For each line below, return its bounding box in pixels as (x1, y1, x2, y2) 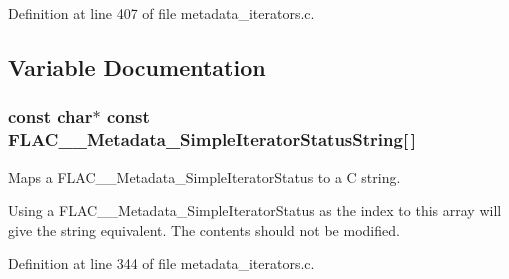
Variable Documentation (8, 51, 266, 82)
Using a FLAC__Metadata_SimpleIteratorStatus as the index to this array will (8, 200, 502, 221)
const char (8, 104, 93, 129)
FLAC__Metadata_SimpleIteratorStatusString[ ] (8, 127, 417, 152)
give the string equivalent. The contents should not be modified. (8, 219, 400, 240)
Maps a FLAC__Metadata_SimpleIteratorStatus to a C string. (8, 166, 401, 187)
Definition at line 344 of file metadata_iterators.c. (8, 253, 315, 274)
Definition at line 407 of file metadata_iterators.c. (8, 3, 315, 23)
